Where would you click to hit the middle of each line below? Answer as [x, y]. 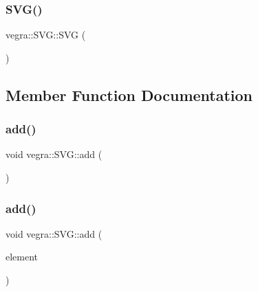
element [22, 257]
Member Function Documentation [129, 94]
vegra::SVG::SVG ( [46, 35]
